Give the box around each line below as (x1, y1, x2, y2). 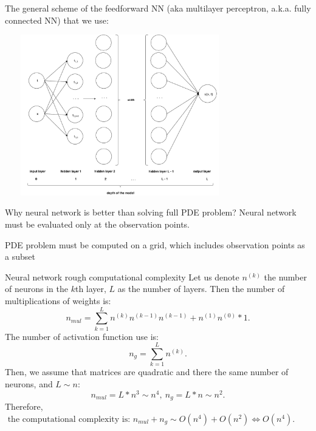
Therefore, (5, 400, 43, 413)
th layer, (75, 282, 106, 295)
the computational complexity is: (7, 415, 131, 424)
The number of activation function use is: (5, 330, 159, 342)
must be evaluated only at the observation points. (5, 217, 190, 230)
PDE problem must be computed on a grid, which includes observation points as (5, 238, 305, 251)
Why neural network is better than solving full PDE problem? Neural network (5, 206, 297, 219)
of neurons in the (5, 282, 68, 295)
